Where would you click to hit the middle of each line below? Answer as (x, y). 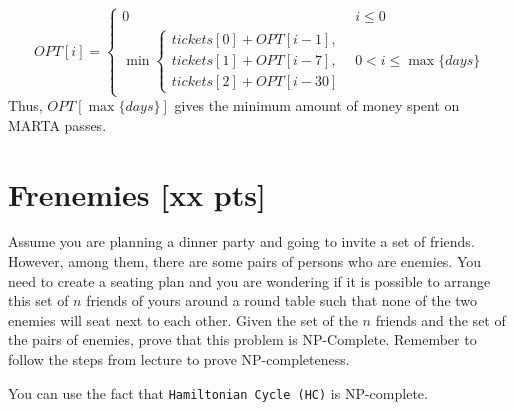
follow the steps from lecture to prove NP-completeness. (179, 359)
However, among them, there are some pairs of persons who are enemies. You (245, 261)
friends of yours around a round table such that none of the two (282, 300)
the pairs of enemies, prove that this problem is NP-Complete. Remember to (242, 339)
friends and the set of (440, 319)
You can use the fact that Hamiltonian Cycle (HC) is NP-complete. (218, 392)
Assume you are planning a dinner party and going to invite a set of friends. (241, 241)
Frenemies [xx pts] (137, 193)
